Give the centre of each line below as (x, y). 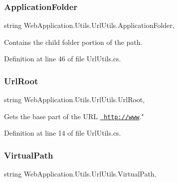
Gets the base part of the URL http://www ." (74, 116)
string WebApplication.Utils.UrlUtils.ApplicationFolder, (89, 25)
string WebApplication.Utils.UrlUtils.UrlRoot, (75, 99)
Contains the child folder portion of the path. (73, 42)
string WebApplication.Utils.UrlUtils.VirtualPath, (80, 174)
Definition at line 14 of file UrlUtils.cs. (63, 133)
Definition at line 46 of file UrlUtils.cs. (63, 59)
